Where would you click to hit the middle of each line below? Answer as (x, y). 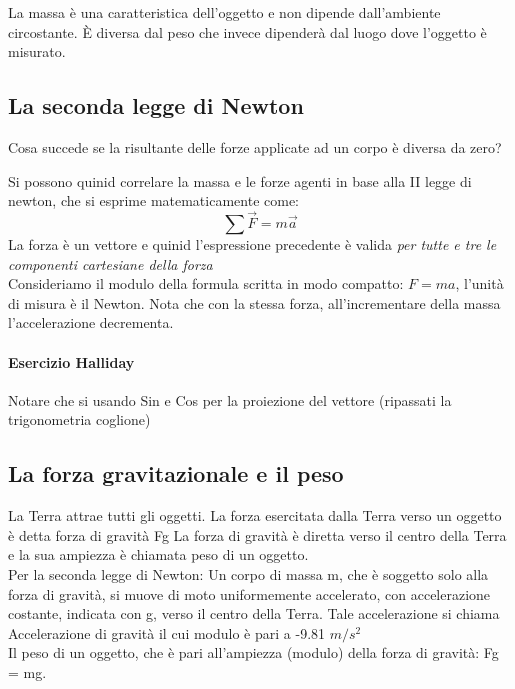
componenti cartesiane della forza (110, 263)
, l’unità (479, 283)
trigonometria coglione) (79, 419)
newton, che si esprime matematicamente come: (154, 200)
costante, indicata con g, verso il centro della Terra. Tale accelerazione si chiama (254, 613)
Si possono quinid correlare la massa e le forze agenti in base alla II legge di (240, 180)
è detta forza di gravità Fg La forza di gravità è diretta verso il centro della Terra (257, 534)
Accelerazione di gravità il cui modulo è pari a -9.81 (167, 632)
